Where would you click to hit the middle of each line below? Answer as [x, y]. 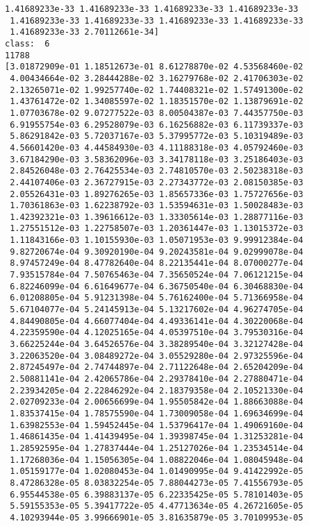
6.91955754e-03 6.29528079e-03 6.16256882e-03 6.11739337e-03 [157, 125]
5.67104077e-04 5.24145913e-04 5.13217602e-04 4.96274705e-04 [157, 310]
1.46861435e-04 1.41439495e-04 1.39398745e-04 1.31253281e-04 [157, 437]
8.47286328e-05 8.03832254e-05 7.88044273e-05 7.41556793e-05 [157, 483]
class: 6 [27, 43]
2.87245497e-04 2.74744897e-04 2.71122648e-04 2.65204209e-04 [157, 367]
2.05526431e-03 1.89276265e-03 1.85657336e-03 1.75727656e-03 [157, 194]
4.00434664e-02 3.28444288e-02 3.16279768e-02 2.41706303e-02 [157, 78]
